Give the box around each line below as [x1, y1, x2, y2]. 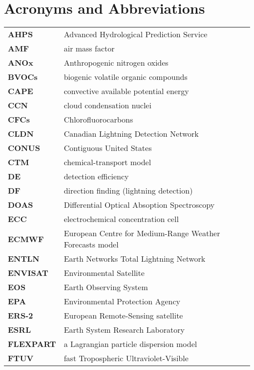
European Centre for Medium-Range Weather [63, 227, 220, 239]
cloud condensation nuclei [63, 99, 151, 111]
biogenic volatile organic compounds [63, 71, 188, 83]
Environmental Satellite [63, 267, 145, 279]
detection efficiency [63, 171, 129, 182]
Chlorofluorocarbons [63, 114, 133, 125]
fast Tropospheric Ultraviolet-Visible [63, 352, 189, 364]
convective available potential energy [63, 85, 189, 97]
